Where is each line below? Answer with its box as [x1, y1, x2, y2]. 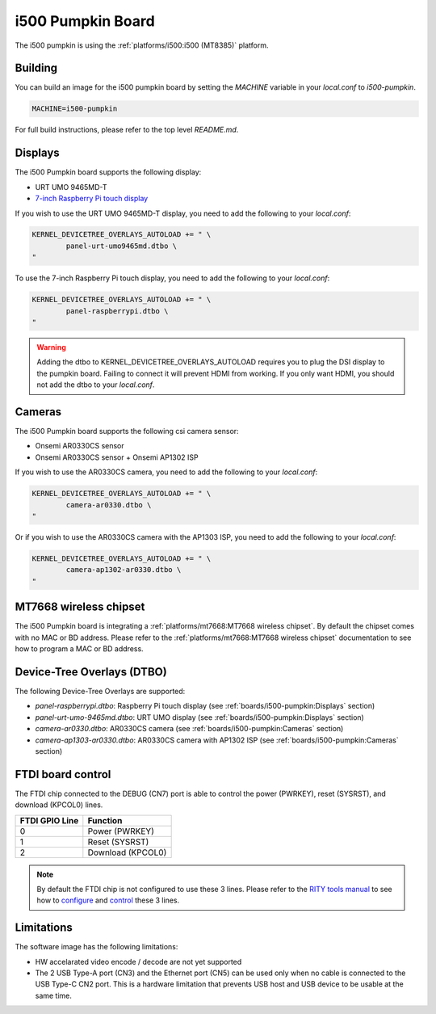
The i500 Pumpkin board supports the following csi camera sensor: [15, 427, 239, 436]
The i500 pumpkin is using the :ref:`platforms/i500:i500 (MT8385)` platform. [15, 40, 269, 50]
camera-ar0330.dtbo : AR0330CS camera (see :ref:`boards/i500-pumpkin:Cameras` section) [35, 724, 344, 734]
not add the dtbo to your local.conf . [36, 380, 155, 389]
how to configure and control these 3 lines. [36, 895, 180, 905]
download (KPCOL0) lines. [15, 800, 103, 810]
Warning [36, 343, 66, 351]
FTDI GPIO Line [19, 814, 79, 826]
